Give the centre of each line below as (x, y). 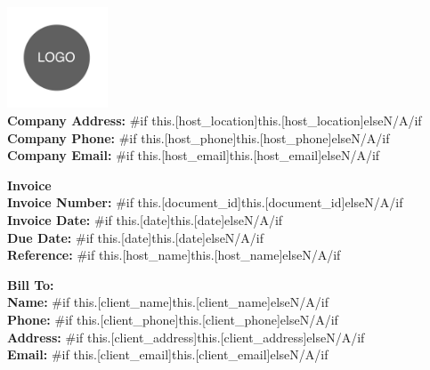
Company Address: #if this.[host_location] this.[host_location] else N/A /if (215, 120)
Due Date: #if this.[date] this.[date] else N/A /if (136, 237)
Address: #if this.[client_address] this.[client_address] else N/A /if (186, 337)
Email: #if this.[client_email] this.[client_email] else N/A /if (168, 354)
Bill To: (31, 284)
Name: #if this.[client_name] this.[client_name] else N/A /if (168, 302)
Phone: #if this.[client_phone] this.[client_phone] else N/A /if (173, 319)
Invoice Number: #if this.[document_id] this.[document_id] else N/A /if (205, 202)
